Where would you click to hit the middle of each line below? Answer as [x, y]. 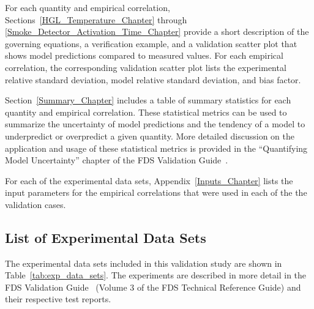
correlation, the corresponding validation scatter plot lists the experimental [146, 67]
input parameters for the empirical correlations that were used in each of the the [156, 192]
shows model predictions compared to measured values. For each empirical [144, 55]
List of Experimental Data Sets [106, 237]
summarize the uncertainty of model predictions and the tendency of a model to [155, 124]
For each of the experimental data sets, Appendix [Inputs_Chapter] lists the [149, 180]
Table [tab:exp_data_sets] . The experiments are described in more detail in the [156, 275]
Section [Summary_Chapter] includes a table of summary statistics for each [148, 100]
